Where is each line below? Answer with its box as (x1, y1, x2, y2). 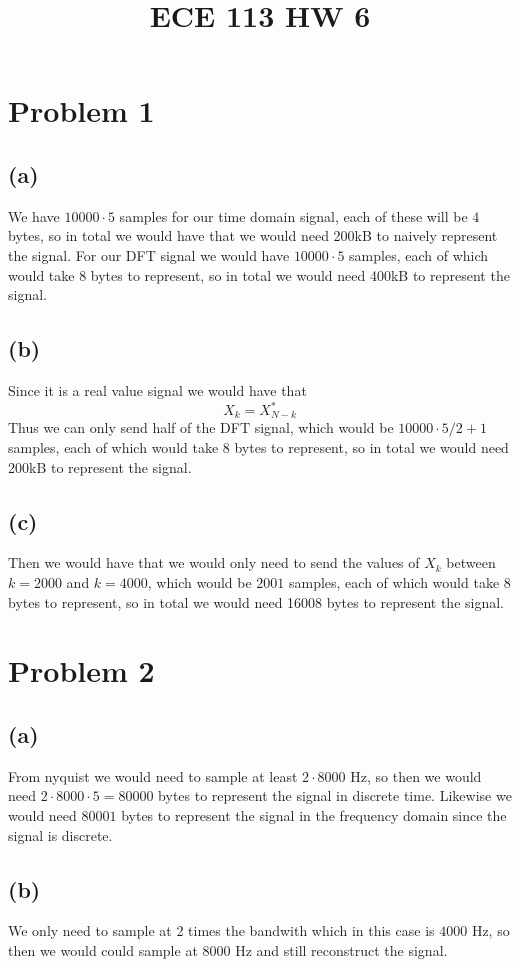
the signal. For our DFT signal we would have (8, 244, 290, 265)
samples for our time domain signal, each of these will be (119, 205, 468, 226)
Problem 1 (8, 90, 155, 131)
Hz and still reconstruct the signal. (235, 940, 448, 960)
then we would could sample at (8, 940, 198, 960)
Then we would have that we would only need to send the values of (8, 552, 420, 573)
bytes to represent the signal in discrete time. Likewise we (158, 785, 512, 806)
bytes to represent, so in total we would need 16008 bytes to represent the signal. (8, 591, 505, 612)
